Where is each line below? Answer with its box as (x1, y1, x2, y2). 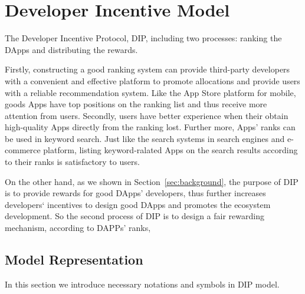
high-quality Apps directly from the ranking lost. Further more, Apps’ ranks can (5, 121, 296, 133)
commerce (5, 144, 41, 156)
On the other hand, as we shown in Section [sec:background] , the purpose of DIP (5, 175, 299, 187)
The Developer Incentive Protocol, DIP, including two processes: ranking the (5, 32, 282, 44)
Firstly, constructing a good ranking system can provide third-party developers (5, 63, 290, 75)
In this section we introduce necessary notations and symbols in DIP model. (5, 278, 280, 290)
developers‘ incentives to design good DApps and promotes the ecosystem (5, 198, 271, 210)
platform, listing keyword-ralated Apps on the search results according (43, 144, 298, 156)
